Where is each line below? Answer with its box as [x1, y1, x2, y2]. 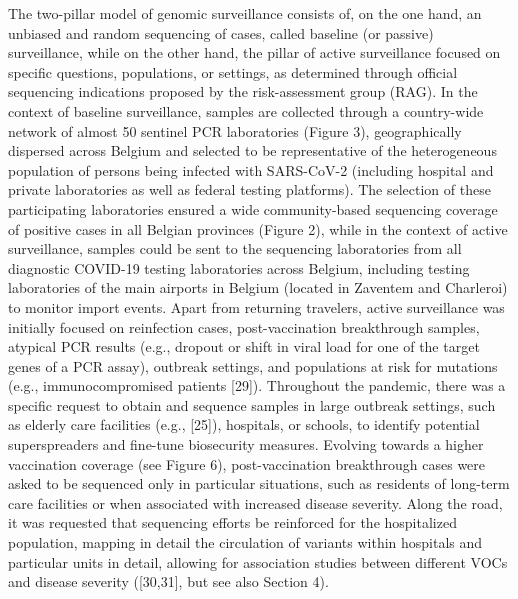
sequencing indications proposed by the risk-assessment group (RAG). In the [8, 81, 478, 102]
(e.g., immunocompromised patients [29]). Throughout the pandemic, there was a [8, 375, 506, 396]
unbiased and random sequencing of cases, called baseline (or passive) [8, 22, 434, 43]
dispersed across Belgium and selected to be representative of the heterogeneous [8, 140, 497, 161]
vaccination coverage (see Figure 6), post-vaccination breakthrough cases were [8, 453, 486, 474]
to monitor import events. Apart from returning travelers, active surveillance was [8, 296, 505, 317]
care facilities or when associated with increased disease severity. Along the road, [8, 492, 503, 513]
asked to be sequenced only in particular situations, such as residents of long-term [8, 473, 510, 494]
